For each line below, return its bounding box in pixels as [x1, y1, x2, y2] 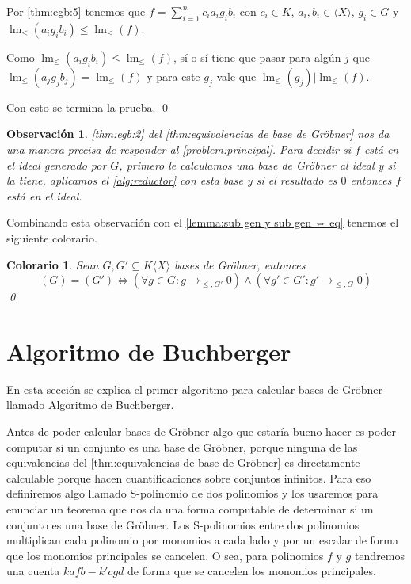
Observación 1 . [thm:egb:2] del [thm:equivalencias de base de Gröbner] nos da [6, 125, 390, 142]
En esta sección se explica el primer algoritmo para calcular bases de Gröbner [6, 380, 382, 397]
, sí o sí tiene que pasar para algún [173, 48, 341, 65]
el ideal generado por [6, 156, 107, 173]
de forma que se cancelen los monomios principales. [127, 563, 376, 579]
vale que [216, 67, 257, 84]
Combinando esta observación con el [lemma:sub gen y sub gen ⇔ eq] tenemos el [6, 214, 399, 231]
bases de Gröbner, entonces [174, 256, 306, 273]
